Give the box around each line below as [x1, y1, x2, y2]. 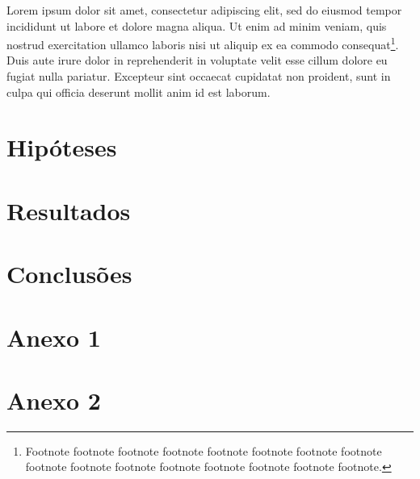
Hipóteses [6, 131, 117, 164]
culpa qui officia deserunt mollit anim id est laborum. [6, 83, 271, 100]
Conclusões [6, 257, 132, 290]
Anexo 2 [6, 383, 101, 416]
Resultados [6, 194, 131, 227]
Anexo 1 [6, 320, 101, 353]
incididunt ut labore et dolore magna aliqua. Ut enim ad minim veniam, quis [6, 17, 387, 34]
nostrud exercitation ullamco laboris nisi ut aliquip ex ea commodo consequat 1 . [6, 34, 399, 52]
